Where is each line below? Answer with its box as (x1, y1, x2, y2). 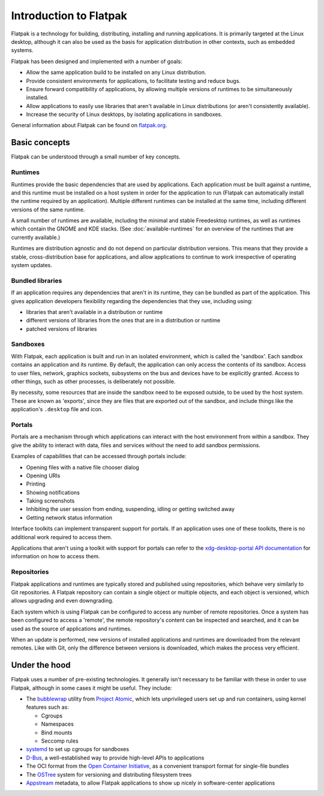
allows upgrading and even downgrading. (11, 597, 114, 605)
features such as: (26, 704, 69, 711)
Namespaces (41, 720, 74, 728)
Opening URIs (26, 472, 61, 479)
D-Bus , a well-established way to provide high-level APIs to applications (26, 754, 205, 761)
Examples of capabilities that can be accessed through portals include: (11, 453, 187, 460)
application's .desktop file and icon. (11, 406, 103, 413)
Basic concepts (11, 137, 70, 148)
